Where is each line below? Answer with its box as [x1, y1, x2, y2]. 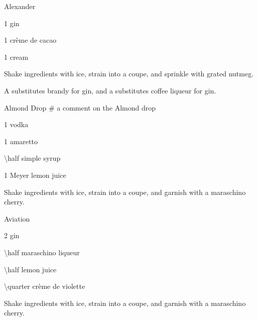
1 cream [4, 51, 29, 62]
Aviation [4, 213, 30, 224]
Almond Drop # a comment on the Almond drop [4, 102, 156, 113]
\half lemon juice [4, 264, 57, 274]
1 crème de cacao [4, 35, 57, 45]
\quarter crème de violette [4, 281, 85, 291]
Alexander [4, 1, 36, 11]
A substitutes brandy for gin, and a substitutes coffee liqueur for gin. [4, 85, 216, 95]
